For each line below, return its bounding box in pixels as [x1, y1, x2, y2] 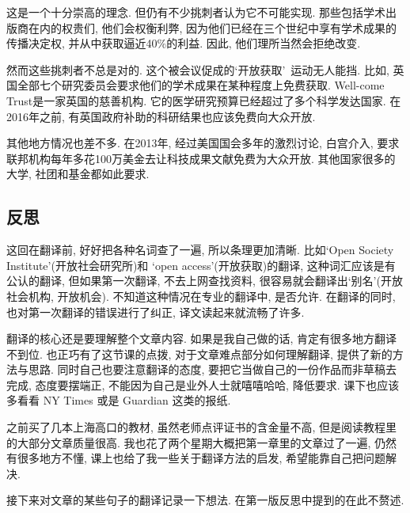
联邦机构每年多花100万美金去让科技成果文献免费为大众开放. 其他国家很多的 [6, 150, 396, 166]
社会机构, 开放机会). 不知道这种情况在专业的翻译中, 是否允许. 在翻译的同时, [6, 287, 396, 304]
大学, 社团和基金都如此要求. [6, 165, 150, 182]
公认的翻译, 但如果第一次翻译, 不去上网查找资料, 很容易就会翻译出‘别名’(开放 [6, 272, 403, 289]
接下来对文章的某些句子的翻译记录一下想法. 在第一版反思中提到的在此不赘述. [6, 492, 404, 508]
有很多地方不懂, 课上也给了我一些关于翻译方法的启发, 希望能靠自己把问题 [6, 450, 386, 466]
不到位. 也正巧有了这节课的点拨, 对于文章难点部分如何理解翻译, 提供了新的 [6, 345, 393, 362]
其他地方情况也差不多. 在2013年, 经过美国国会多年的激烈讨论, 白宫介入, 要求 [6, 135, 400, 151]
